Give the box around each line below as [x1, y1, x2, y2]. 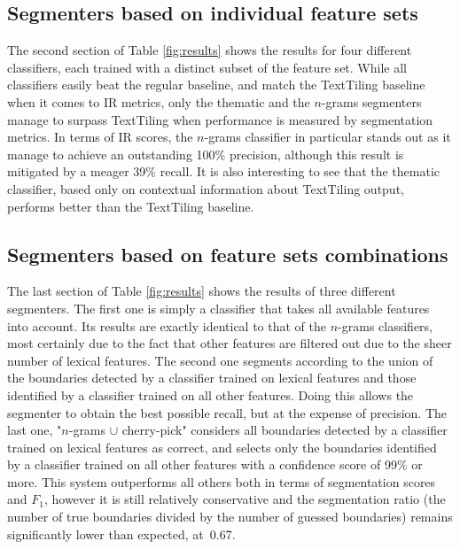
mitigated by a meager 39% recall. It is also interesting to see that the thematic [7, 162, 441, 181]
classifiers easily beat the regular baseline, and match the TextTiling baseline [7, 75, 425, 94]
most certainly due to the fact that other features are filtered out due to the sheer [7, 334, 452, 352]
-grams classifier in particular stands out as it [204, 128, 451, 146]
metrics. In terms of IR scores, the [7, 128, 193, 146]
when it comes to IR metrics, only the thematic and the [7, 92, 310, 111]
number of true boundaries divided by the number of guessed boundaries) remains [7, 507, 453, 526]
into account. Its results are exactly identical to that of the [7, 316, 327, 335]
